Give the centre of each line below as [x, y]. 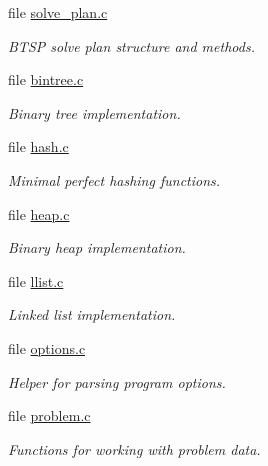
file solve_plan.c [58, 12]
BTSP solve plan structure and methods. [131, 45]
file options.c [47, 347]
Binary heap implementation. [97, 247]
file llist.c [36, 280]
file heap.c [39, 213]
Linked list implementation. [92, 314]
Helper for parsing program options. [117, 381]
